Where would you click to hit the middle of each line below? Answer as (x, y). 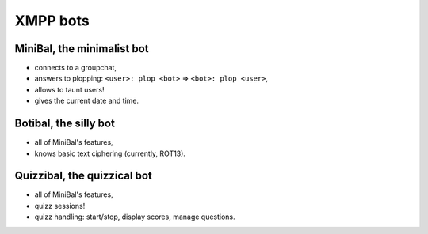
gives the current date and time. (86, 101)
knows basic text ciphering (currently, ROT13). (110, 153)
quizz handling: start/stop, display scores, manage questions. (135, 217)
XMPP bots (52, 21)
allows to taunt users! (69, 89)
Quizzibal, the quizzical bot (83, 176)
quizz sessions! (60, 206)
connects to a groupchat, (76, 68)
